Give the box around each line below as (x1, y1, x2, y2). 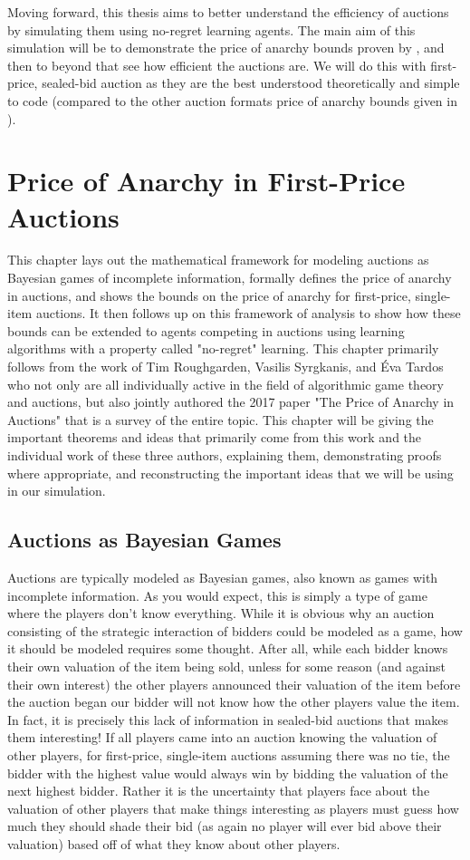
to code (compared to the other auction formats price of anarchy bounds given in (7, 91, 457, 110)
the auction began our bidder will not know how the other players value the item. (7, 692, 460, 711)
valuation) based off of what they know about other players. (7, 834, 341, 853)
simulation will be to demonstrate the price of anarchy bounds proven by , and (7, 38, 445, 57)
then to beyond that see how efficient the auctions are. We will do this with (7, 55, 427, 74)
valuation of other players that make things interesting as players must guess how (7, 798, 459, 817)
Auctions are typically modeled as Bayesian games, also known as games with (7, 567, 438, 586)
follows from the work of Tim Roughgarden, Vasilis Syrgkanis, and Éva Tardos (7, 357, 444, 376)
